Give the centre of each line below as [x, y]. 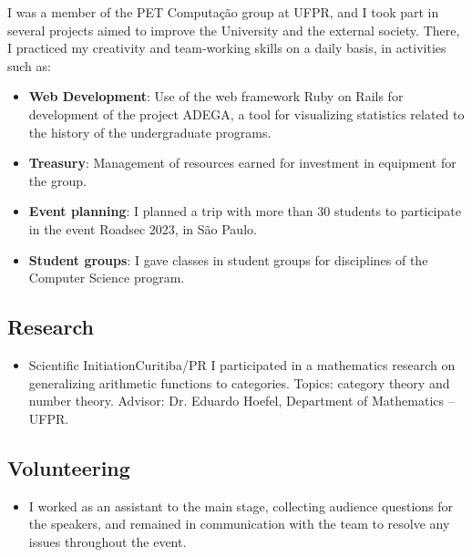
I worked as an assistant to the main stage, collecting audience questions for [241, 505]
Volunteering [69, 467]
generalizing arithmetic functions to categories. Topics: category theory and [239, 382]
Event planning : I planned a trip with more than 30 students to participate [245, 211]
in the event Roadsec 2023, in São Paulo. [143, 228]
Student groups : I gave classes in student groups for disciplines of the [228, 259]
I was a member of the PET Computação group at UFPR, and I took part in [223, 12]
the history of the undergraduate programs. [150, 132]
